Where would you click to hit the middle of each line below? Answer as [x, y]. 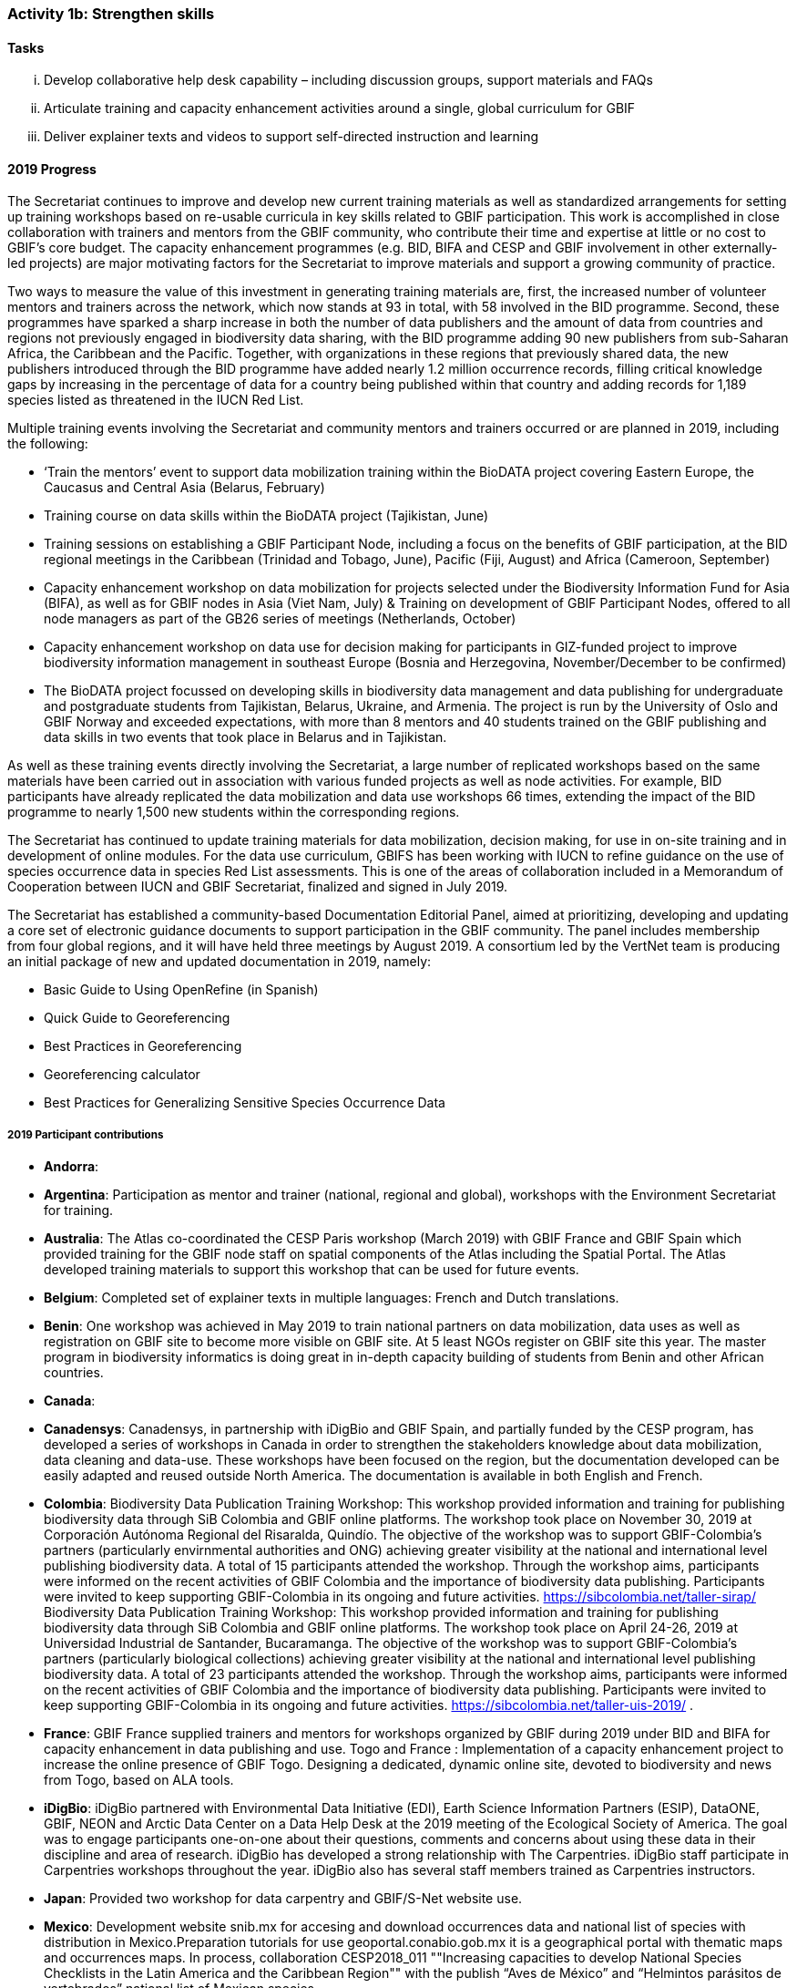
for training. [79, 1210]
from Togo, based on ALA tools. [139, 1780]
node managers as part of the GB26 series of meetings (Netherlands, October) [280, 619]
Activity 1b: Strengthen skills [111, 14]
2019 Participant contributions [86, 1134]
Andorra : [72, 1167]
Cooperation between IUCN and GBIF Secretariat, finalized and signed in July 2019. [258, 887]
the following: [48, 444]
